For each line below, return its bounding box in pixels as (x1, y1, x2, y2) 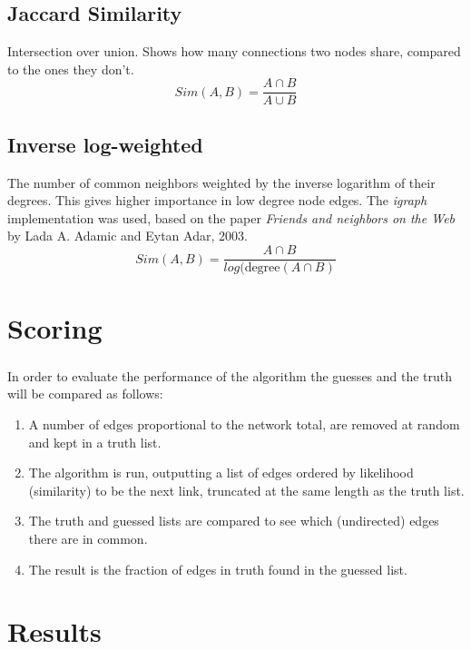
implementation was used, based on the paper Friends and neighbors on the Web (7, 208, 456, 227)
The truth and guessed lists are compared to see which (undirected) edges (28, 511, 439, 530)
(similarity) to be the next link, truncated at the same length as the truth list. (28, 480, 465, 499)
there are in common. (28, 529, 148, 547)
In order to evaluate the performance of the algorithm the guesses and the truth (7, 366, 453, 385)
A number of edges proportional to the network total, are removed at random (28, 415, 460, 434)
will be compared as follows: (7, 384, 163, 403)
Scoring (7, 310, 103, 347)
